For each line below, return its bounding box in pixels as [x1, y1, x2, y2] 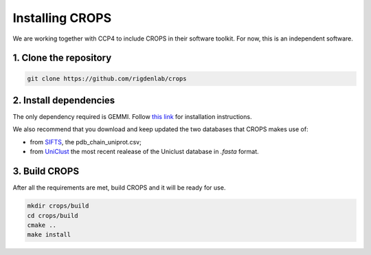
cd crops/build [27, 212, 78, 219]
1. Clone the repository [12, 52, 112, 64]
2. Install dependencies [12, 94, 115, 106]
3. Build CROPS [12, 166, 79, 177]
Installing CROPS [12, 10, 112, 25]
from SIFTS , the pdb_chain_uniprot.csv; [30, 137, 142, 146]
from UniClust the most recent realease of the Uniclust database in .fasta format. [30, 148, 259, 156]
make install [27, 231, 71, 239]
